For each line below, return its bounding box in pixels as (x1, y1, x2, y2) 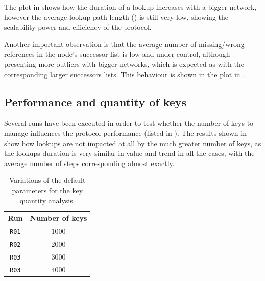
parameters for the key (12, 184, 83, 195)
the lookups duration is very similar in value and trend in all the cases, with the (4, 148, 255, 158)
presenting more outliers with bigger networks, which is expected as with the (4, 58, 244, 69)
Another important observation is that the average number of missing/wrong (4, 38, 245, 49)
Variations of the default (9, 175, 86, 185)
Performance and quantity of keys (4, 93, 187, 109)
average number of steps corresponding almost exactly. (4, 157, 175, 168)
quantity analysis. (19, 195, 75, 205)
